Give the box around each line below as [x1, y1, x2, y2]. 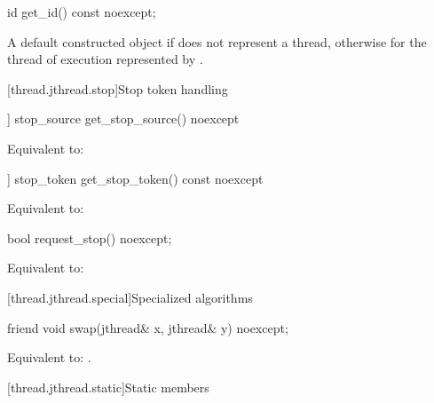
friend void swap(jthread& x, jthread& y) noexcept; [7, 318, 288, 336]
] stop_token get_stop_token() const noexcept [7, 169, 264, 187]
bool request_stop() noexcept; [7, 228, 172, 247]
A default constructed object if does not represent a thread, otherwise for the [7, 32, 427, 51]
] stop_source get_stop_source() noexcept [7, 109, 240, 128]
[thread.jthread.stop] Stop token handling [7, 79, 228, 98]
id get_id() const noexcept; [7, 3, 156, 20]
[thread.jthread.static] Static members [7, 377, 209, 396]
